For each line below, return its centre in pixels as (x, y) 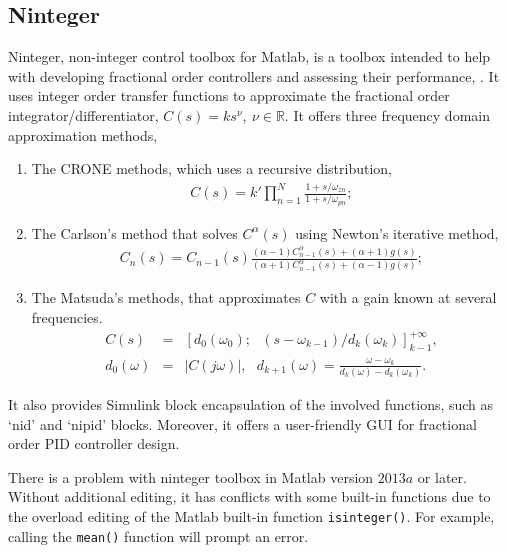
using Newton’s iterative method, (397, 232)
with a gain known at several (408, 297)
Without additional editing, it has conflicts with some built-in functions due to (249, 496)
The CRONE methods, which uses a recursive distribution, (212, 168)
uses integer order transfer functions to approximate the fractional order (229, 95)
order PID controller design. (94, 443)
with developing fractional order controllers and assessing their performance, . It (254, 75)
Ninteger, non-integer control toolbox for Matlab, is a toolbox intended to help (249, 56)
